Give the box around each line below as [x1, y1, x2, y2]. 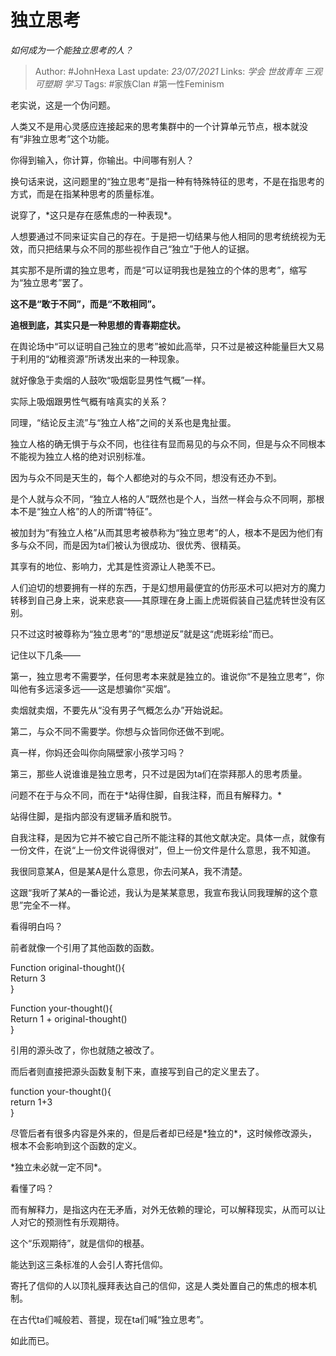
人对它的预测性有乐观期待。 [10, 1216, 125, 1228]
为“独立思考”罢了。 [10, 276, 89, 288]
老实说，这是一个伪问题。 [10, 99, 116, 111]
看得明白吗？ [10, 920, 63, 932]
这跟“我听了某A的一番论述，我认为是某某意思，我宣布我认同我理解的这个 [10, 886, 310, 898]
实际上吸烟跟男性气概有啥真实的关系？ [10, 395, 168, 407]
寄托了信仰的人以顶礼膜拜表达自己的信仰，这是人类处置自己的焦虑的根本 [10, 1279, 308, 1291]
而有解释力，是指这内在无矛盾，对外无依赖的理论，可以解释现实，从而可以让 [10, 1203, 326, 1215]
